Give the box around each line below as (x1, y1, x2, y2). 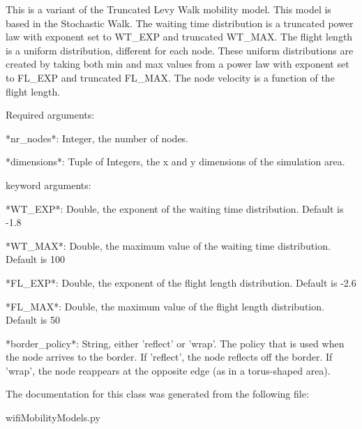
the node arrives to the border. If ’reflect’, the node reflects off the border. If (6, 349, 333, 364)
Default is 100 (6, 252, 66, 266)
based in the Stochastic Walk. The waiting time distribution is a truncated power (6, 15, 354, 30)
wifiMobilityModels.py (6, 410, 100, 425)
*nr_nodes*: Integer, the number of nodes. (6, 130, 189, 145)
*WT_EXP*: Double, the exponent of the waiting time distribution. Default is (6, 201, 344, 216)
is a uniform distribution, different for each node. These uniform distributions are (6, 43, 354, 57)
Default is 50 (6, 313, 61, 327)
